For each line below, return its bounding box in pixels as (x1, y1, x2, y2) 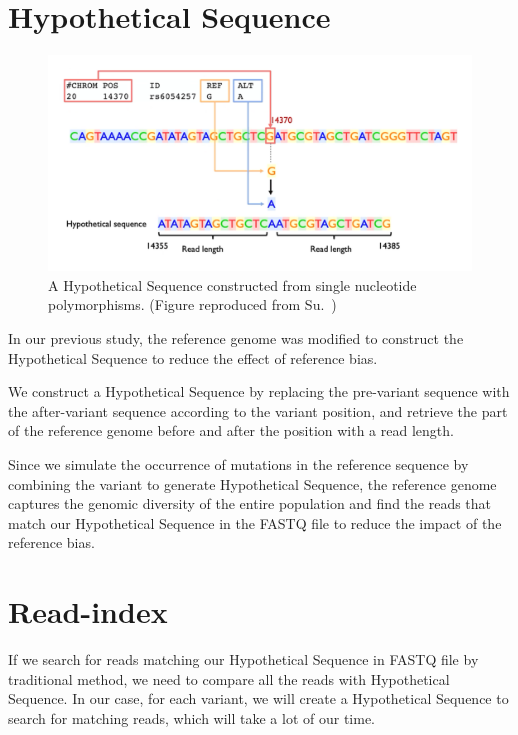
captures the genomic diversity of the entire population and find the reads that (8, 493, 492, 514)
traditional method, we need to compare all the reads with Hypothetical (8, 668, 450, 689)
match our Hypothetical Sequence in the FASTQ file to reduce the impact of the (8, 512, 502, 533)
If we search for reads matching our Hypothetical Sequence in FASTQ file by (8, 649, 479, 670)
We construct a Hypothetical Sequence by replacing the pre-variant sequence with (8, 381, 510, 402)
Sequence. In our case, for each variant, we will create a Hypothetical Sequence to (8, 688, 509, 709)
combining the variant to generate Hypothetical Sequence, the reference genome (8, 473, 497, 494)
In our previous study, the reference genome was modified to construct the (8, 328, 464, 349)
